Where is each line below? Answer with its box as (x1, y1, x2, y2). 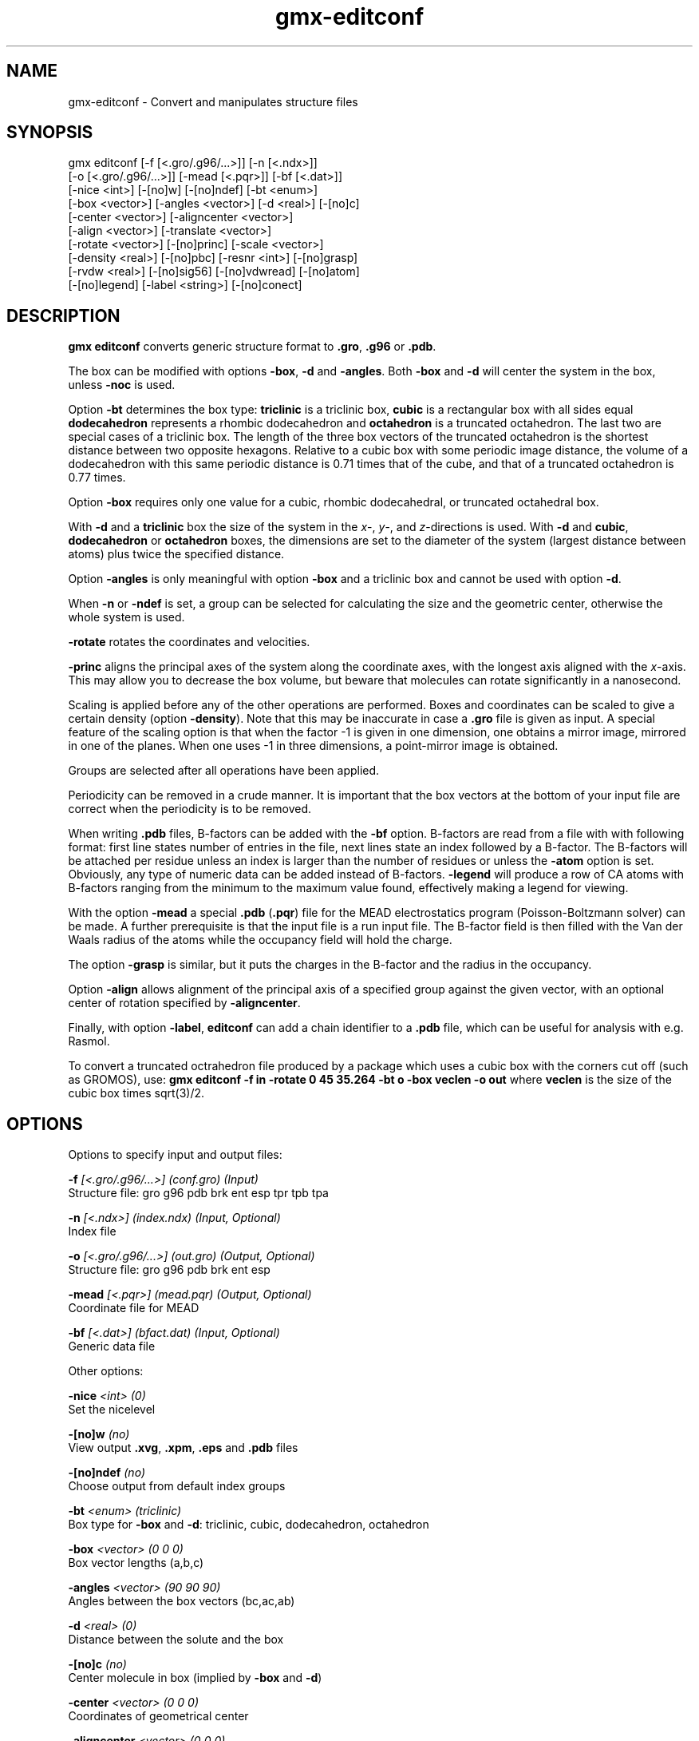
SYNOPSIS (6, 122, 93, 143)
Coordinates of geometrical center (68, 1709, 249, 1723)
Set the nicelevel (68, 1402, 156, 1417)
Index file (68, 1224, 116, 1239)
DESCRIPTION (6, 305, 120, 326)
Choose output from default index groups (68, 1479, 286, 1493)
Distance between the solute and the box (68, 1632, 284, 1647)
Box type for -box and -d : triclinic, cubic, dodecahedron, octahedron (68, 1517, 429, 1532)
